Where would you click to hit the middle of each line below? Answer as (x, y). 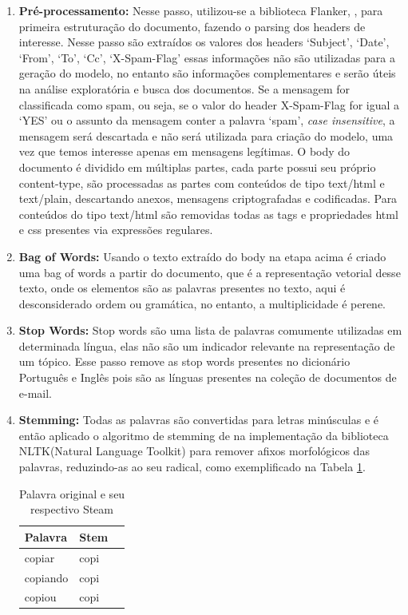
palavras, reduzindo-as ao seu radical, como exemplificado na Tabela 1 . (192, 467)
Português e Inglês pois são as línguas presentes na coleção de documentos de (208, 377)
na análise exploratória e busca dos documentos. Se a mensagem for (184, 88)
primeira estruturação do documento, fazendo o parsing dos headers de (192, 26)
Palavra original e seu (72, 493)
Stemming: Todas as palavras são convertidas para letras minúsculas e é (198, 420)
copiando (46, 577)
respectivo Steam (72, 509)
